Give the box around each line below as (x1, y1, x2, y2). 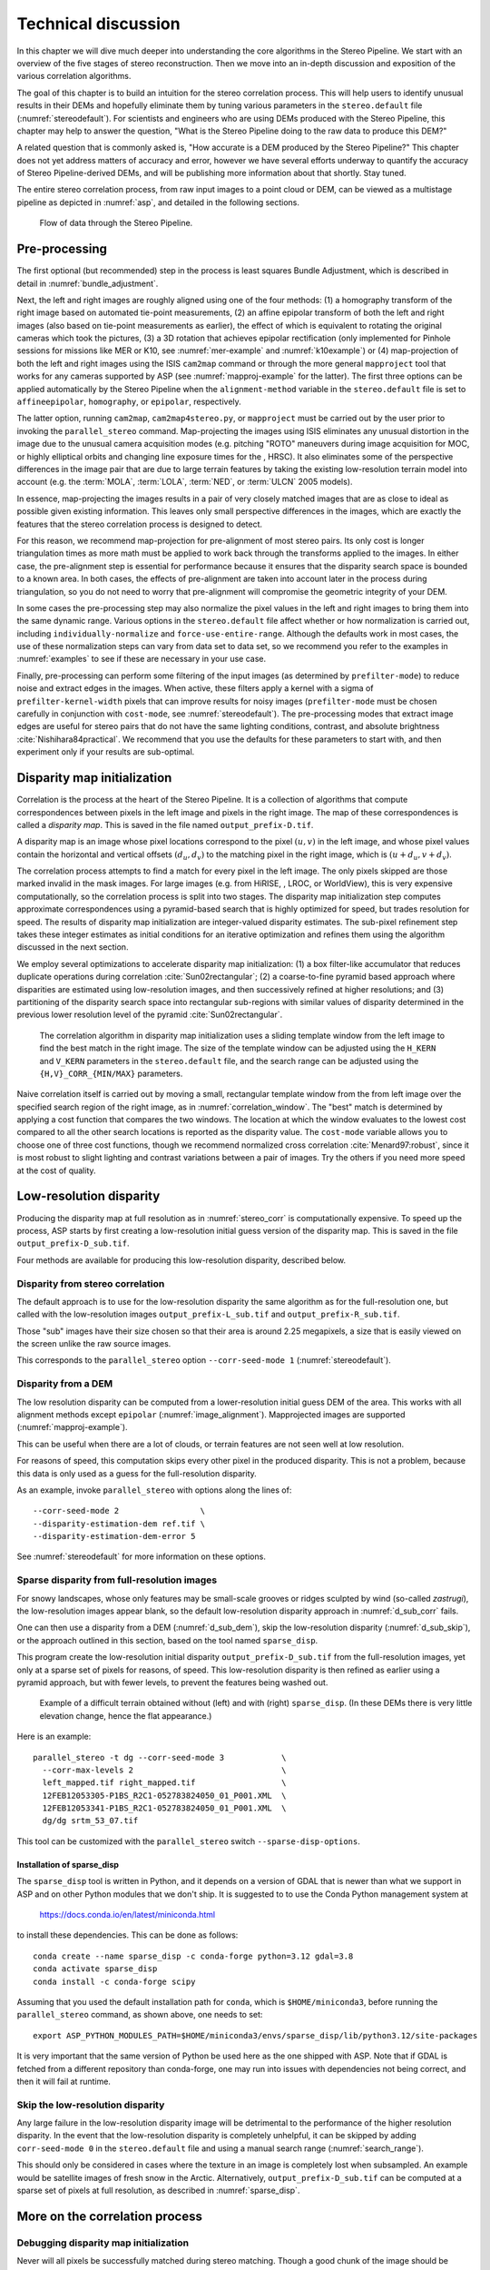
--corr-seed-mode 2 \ (33, 1505, 206, 1516)
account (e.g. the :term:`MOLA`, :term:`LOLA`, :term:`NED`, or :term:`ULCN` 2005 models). (16, 477, 353, 488)
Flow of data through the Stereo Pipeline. (39, 218, 193, 229)
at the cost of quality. (16, 1165, 96, 1176)
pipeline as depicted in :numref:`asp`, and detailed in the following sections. (16, 196, 299, 208)
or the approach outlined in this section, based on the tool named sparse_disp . (16, 1634, 318, 1645)
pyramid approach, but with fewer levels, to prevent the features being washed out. (16, 1676, 328, 1688)
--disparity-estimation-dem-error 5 (33, 1531, 196, 1542)
